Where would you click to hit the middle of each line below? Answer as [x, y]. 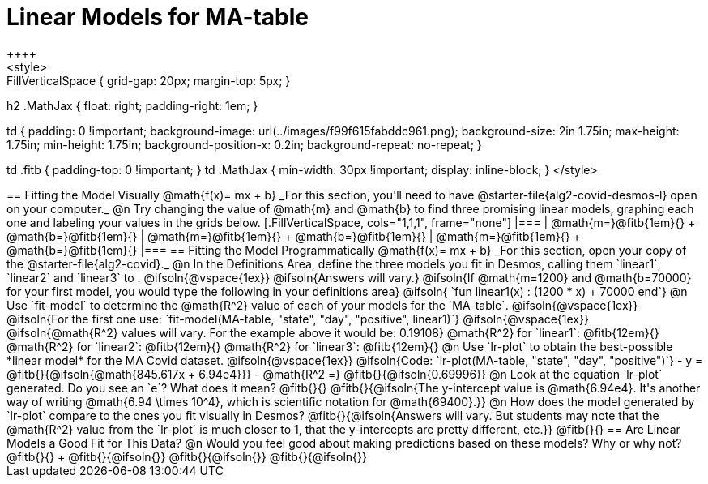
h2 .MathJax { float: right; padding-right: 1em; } [132, 105]
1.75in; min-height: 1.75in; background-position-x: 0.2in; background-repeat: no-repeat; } [244, 144]
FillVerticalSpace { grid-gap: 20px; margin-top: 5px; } [149, 80]
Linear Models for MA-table [158, 17]
